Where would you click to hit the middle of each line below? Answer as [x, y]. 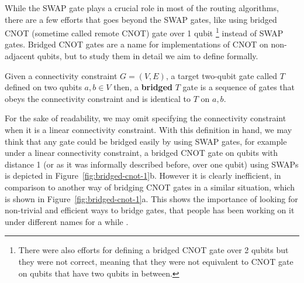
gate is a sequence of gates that [239, 87]
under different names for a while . [67, 221]
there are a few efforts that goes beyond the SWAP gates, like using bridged [141, 19]
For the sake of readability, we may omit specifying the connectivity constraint [146, 118]
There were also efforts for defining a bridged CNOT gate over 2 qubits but [153, 250]
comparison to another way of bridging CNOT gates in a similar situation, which [150, 187]
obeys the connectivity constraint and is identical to [98, 98]
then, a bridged [143, 87]
